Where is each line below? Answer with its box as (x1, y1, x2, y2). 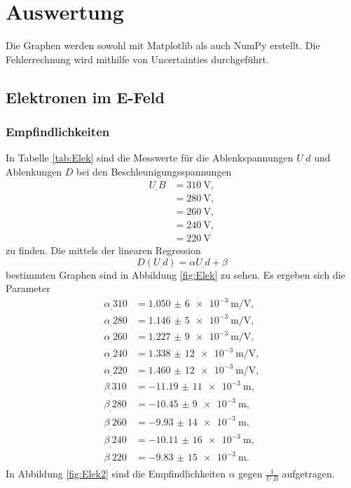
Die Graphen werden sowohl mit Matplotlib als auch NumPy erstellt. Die (6, 38, 320, 53)
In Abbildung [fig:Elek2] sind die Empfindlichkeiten (6, 466, 226, 481)
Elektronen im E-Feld (6, 86, 165, 107)
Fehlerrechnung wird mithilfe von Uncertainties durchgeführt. (6, 51, 269, 66)
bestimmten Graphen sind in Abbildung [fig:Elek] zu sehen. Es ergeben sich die (6, 267, 345, 282)
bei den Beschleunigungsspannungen (76, 164, 232, 178)
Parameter (6, 281, 50, 296)
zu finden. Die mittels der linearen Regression (6, 243, 201, 258)
